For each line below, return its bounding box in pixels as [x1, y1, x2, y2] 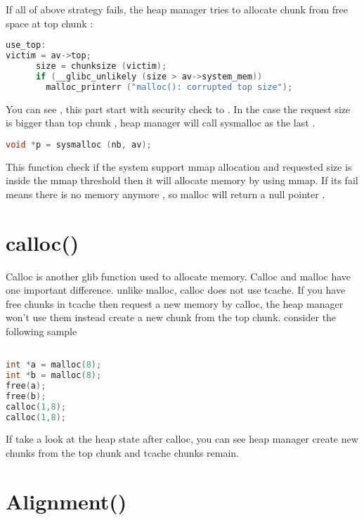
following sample [6, 323, 77, 338]
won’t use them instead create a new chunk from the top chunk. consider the [6, 310, 337, 325]
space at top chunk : [6, 15, 93, 30]
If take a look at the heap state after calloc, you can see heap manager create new [6, 431, 358, 446]
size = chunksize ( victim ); [35, 60, 167, 71]
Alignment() [6, 486, 127, 515]
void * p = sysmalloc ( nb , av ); [6, 139, 152, 150]
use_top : [6, 40, 46, 51]
